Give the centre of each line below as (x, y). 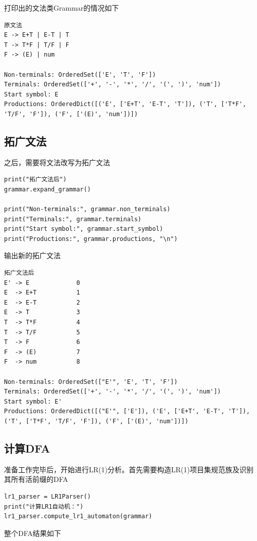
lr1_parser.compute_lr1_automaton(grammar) (78, 517)
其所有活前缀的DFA (36, 479)
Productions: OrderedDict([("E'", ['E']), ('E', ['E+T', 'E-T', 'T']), (127, 411)
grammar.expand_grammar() (47, 189)
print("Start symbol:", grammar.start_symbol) (84, 229)
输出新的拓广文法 (32, 255)
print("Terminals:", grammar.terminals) (73, 219)
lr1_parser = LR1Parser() (47, 496)
